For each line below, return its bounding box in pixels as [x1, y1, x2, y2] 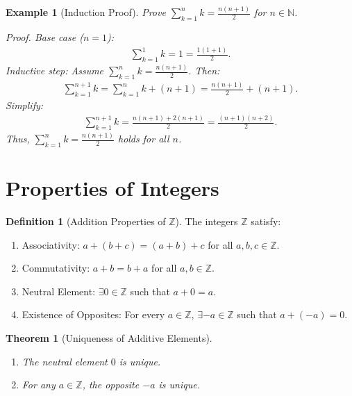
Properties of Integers [6, 174, 219, 202]
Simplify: [6, 98, 44, 113]
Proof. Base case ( [6, 30, 83, 44]
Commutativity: [22, 261, 90, 275]
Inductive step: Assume [6, 63, 104, 78]
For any [22, 377, 56, 392]
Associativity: [22, 237, 80, 251]
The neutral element [22, 354, 108, 368]
